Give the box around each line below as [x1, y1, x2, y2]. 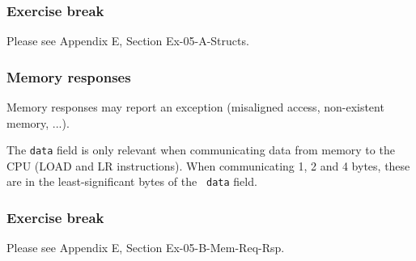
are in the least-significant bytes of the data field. [6, 173, 257, 190]
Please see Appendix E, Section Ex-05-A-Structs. [6, 32, 249, 49]
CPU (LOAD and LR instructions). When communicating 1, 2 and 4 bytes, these [6, 157, 410, 174]
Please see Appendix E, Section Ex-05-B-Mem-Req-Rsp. [6, 239, 285, 256]
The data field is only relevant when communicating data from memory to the [6, 141, 395, 158]
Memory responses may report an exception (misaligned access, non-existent [6, 99, 384, 116]
